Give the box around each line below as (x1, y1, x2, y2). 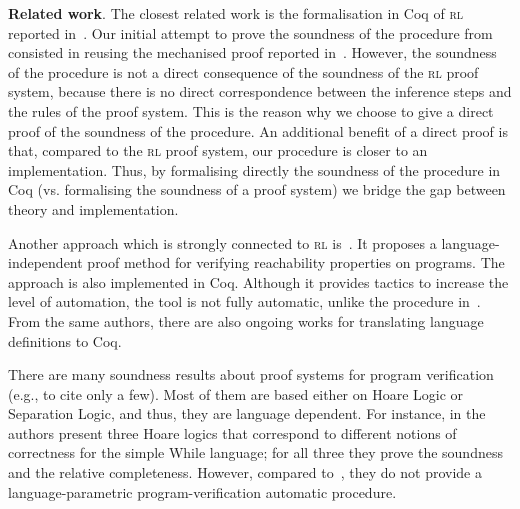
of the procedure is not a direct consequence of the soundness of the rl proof (8, 61, 479, 82)
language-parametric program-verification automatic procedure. (8, 481, 397, 502)
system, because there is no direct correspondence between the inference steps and (8, 81, 512, 102)
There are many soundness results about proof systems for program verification (8, 364, 494, 385)
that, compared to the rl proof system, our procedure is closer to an (8, 140, 428, 161)
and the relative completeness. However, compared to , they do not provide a (8, 462, 482, 483)
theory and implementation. (8, 198, 179, 219)
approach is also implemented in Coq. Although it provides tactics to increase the (8, 271, 509, 292)
